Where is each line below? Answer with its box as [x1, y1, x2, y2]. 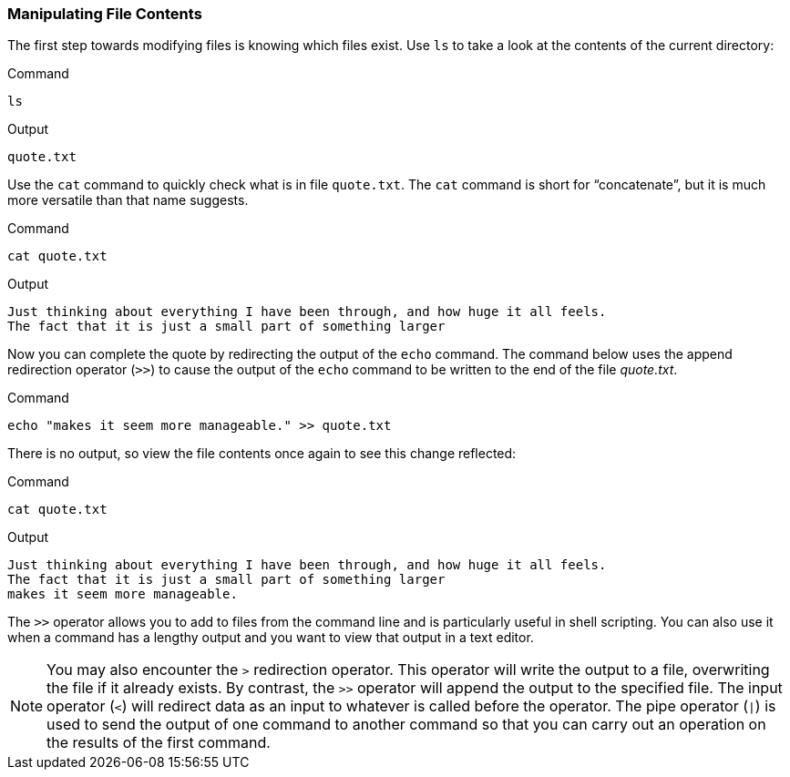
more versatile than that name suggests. [7, 192, 249, 209]
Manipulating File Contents [7, 5, 202, 23]
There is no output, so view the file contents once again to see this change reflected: [7, 445, 517, 462]
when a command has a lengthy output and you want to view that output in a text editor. [7, 629, 534, 646]
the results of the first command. [46, 733, 271, 752]
